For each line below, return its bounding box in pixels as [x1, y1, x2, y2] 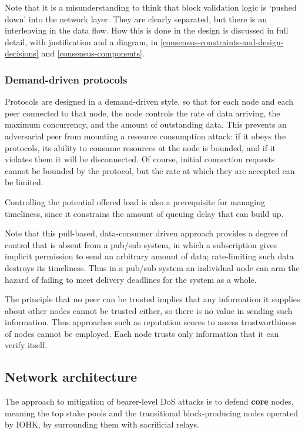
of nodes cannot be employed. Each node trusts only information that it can [5, 327, 279, 339]
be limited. [5, 176, 43, 188]
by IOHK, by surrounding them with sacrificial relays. [5, 418, 199, 430]
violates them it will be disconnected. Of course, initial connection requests [5, 153, 275, 165]
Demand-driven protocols [5, 72, 128, 86]
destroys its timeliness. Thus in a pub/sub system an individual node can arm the [5, 261, 300, 273]
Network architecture [5, 368, 138, 386]
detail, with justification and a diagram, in [5, 35, 158, 48]
